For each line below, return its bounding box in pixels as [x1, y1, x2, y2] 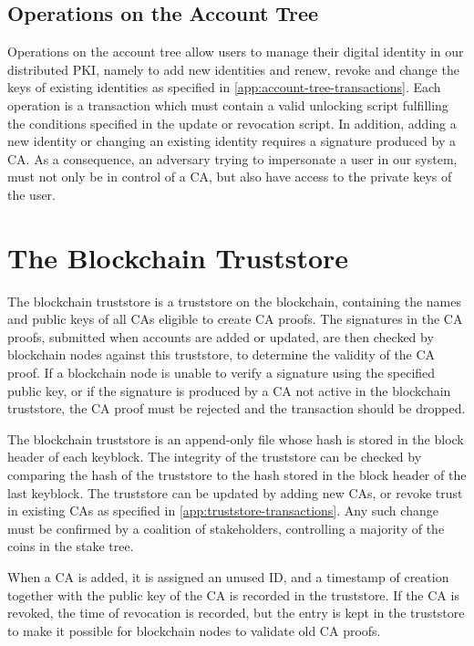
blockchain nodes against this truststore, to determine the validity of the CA [7, 345, 436, 364]
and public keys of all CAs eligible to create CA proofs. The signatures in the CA [7, 309, 463, 328]
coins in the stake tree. [7, 537, 134, 556]
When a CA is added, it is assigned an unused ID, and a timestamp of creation [7, 567, 449, 586]
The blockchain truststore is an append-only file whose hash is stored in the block [7, 429, 464, 448]
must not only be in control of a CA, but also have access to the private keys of [7, 167, 452, 186]
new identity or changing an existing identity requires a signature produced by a [7, 131, 457, 151]
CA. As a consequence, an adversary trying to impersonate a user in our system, [7, 149, 458, 168]
